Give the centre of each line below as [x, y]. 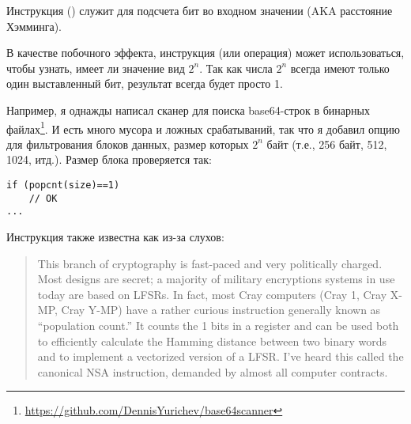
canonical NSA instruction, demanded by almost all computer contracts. [213, 371]
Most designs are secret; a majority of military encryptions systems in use [216, 279]
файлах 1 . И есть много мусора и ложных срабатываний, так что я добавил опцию [203, 127]
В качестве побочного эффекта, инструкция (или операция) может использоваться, [205, 53]
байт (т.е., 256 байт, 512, [327, 144]
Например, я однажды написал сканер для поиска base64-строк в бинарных [188, 110]
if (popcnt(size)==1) [63, 185]
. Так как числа [236, 68]
